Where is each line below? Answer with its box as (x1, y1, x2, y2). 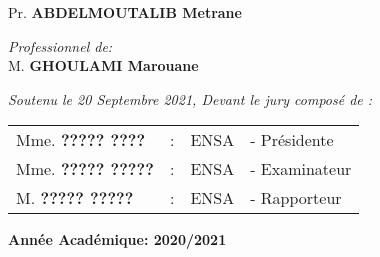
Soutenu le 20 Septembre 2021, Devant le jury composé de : (8, 88, 373, 109)
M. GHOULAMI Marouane (8, 55, 199, 76)
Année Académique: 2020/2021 (8, 229, 227, 250)
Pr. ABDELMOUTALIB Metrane (8, 2, 242, 22)
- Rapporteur (250, 186, 342, 210)
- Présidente (250, 128, 334, 152)
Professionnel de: (8, 35, 113, 56)
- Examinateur (250, 157, 352, 181)
